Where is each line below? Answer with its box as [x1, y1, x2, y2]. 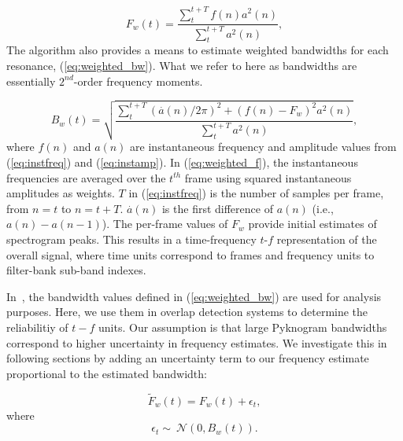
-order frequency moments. [73, 72, 203, 89]
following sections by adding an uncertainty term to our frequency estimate [6, 350, 369, 366]
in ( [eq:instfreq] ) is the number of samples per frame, [128, 185, 384, 201]
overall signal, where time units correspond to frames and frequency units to [6, 246, 375, 263]
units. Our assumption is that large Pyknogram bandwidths [98, 318, 387, 335]
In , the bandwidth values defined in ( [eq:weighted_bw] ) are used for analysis [6, 288, 382, 304]
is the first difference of [161, 200, 273, 216]
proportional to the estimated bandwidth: [6, 365, 207, 381]
